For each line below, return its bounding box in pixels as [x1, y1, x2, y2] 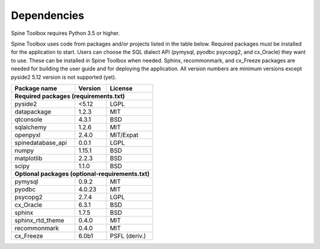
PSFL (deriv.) [110, 231, 146, 240]
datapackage [14, 107, 52, 115]
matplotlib [14, 154, 43, 162]
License [110, 84, 133, 92]
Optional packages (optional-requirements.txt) [14, 169, 150, 177]
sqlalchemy [14, 123, 47, 131]
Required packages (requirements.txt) [14, 92, 125, 100]
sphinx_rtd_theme [14, 216, 65, 224]
